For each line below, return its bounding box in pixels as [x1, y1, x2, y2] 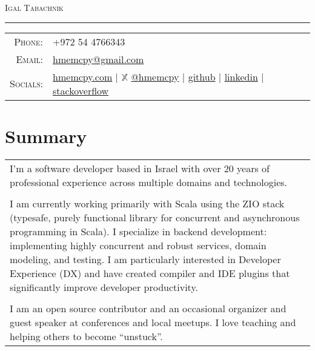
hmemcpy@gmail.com [53, 52, 144, 66]
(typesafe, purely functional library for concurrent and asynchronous [10, 210, 300, 224]
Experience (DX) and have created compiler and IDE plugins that [10, 266, 290, 280]
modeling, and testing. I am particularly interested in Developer [10, 252, 281, 266]
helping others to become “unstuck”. [10, 329, 163, 343]
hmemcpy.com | [53, 69, 119, 84]
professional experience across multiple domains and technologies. [10, 175, 287, 189]
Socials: [10, 76, 44, 91]
